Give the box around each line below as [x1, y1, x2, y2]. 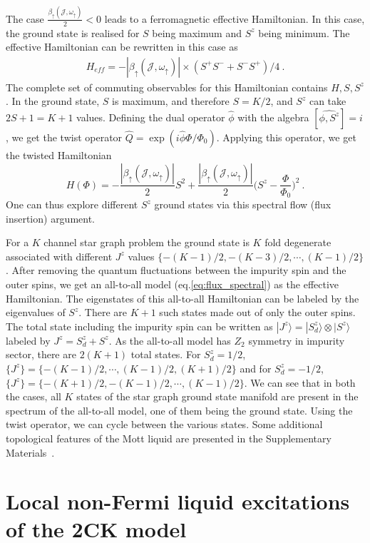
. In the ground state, [6, 93, 100, 108]
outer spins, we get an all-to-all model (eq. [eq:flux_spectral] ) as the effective [6, 276, 339, 291]
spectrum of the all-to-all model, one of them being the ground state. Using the [6, 402, 353, 417]
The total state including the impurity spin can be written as [6, 318, 273, 333]
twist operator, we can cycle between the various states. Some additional [6, 417, 323, 432]
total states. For [130, 347, 201, 362]
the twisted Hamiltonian [6, 147, 112, 162]
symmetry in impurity [248, 333, 345, 347]
